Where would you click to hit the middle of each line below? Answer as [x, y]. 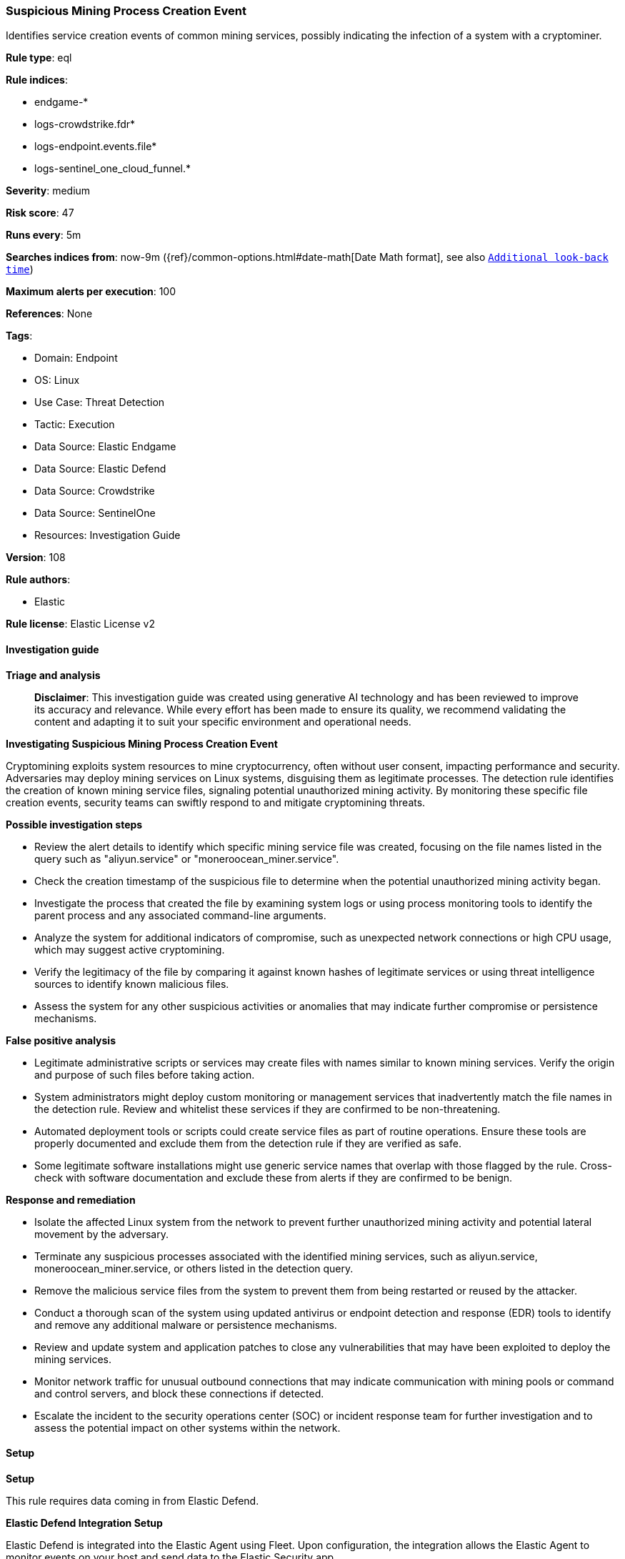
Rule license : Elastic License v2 [80, 624]
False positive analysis [61, 1040]
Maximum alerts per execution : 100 [91, 292]
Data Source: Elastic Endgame [105, 447]
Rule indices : [37, 80]
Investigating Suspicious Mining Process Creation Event [142, 743]
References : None [49, 314]
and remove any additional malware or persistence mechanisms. [186, 1325]
